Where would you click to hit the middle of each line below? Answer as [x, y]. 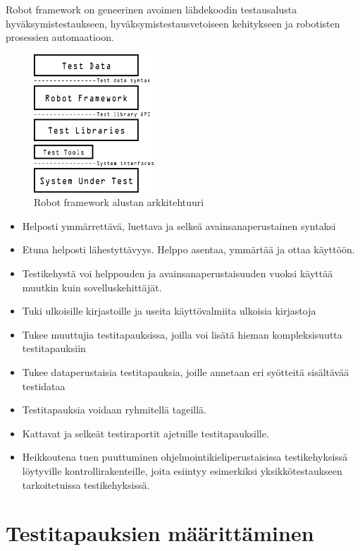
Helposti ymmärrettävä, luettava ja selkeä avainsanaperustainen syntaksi [179, 225]
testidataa [44, 386]
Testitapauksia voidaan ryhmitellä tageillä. [114, 410]
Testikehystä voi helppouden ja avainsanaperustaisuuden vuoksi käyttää [178, 273]
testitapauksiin [54, 348]
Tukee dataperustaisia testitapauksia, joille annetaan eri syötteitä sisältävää [186, 371]
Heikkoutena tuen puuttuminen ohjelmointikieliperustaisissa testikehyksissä [185, 457]
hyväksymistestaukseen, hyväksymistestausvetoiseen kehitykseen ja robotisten [173, 23]
